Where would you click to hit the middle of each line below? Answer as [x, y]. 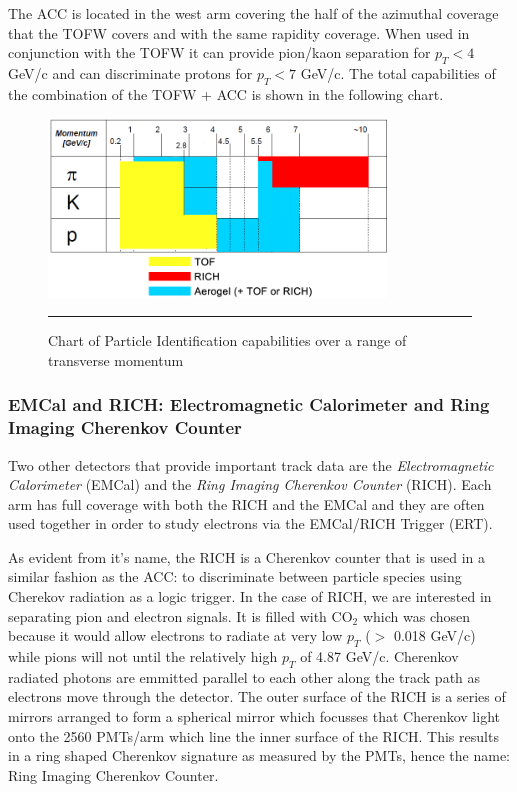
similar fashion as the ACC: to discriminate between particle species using [235, 576]
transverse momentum [116, 359]
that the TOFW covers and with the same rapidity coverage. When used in [239, 32]
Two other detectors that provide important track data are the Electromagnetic [251, 464]
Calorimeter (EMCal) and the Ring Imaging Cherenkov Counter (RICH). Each [250, 484]
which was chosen [416, 615]
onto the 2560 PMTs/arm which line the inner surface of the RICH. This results [253, 735]
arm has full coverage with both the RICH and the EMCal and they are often [246, 503]
